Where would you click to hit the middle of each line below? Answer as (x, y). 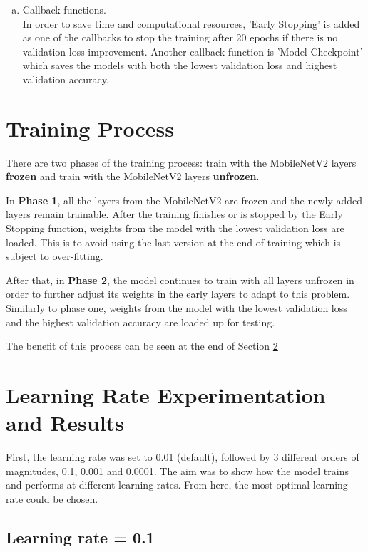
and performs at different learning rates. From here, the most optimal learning (177, 485)
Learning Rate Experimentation (166, 395)
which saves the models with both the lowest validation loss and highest (180, 65)
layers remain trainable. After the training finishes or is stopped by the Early (174, 214)
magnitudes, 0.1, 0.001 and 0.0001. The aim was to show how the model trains (177, 470)
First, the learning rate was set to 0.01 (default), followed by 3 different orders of (183, 457)
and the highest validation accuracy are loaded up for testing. (140, 322)
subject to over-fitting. (55, 256)
